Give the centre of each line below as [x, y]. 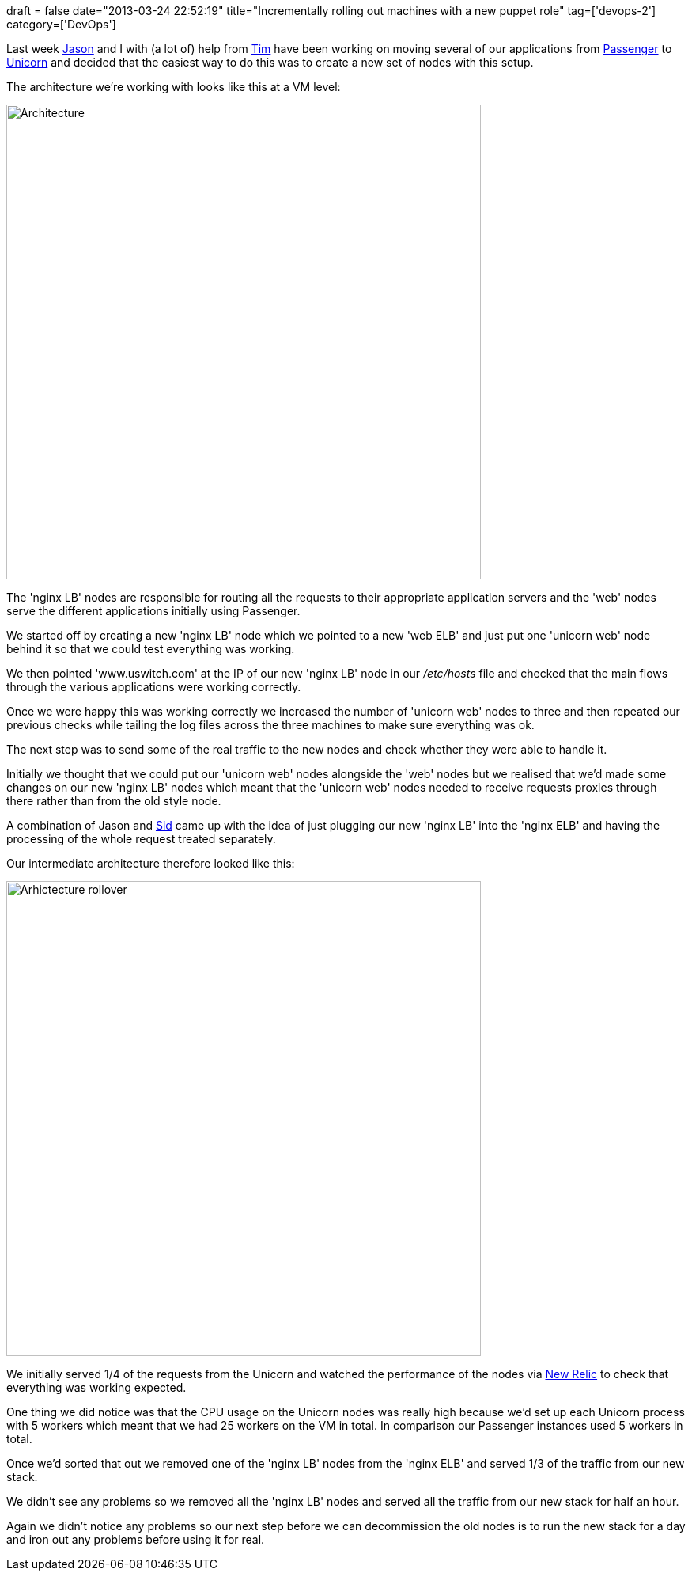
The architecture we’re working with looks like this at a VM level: [174, 87]
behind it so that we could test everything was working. [151, 649]
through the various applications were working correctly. [154, 687]
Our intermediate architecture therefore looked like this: [151, 863]
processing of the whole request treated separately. [141, 839]
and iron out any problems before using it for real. [136, 1539]
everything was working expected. [96, 1387]
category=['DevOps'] [61, 24]
